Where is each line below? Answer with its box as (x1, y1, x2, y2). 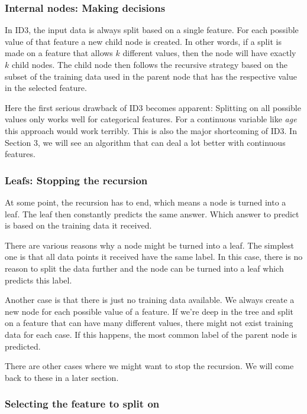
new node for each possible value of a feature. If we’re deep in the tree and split (5, 305, 294, 317)
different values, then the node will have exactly (122, 47, 296, 59)
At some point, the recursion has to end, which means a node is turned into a (5, 195, 286, 208)
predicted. (5, 340, 41, 352)
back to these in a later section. (5, 371, 119, 383)
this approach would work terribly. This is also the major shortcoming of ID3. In (5, 124, 297, 136)
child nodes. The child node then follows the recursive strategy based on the (11, 58, 287, 70)
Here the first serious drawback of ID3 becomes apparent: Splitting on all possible (5, 101, 301, 113)
